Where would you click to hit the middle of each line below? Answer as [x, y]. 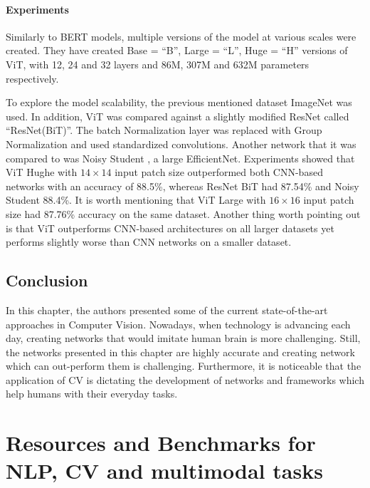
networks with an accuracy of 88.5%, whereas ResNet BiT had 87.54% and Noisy [183, 186]
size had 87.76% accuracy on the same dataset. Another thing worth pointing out [183, 213]
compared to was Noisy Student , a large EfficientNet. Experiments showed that [180, 158]
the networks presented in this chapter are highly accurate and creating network [180, 352]
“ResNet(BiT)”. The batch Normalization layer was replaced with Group [164, 130]
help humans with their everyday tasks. [92, 394]
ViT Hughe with [42, 172]
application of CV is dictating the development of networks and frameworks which [185, 379]
